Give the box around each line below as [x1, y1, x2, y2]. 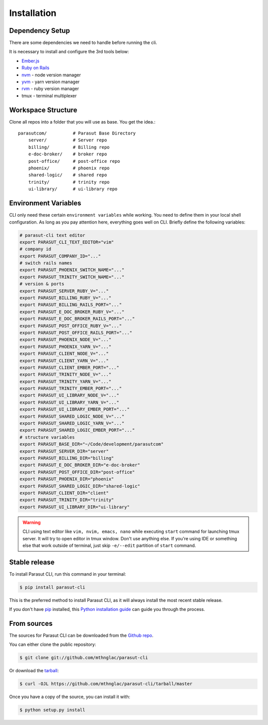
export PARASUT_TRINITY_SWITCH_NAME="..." [19, 274, 125, 280]
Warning [22, 519, 41, 525]
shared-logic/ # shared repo [28, 172, 107, 178]
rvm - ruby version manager [21, 86, 79, 92]
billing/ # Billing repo [28, 144, 110, 150]
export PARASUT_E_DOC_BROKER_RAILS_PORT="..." [19, 316, 135, 322]
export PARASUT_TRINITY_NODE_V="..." [19, 371, 112, 377]
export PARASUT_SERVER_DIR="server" [19, 448, 109, 454]
